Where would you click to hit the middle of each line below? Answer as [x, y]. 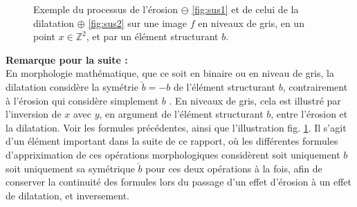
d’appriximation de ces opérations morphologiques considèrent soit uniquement [173, 154]
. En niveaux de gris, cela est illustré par [255, 100]
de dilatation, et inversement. [68, 195]
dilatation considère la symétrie [72, 86]
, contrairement [315, 86]
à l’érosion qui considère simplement [82, 100]
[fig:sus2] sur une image [137, 22]
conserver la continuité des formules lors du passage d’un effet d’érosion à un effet [179, 182]
